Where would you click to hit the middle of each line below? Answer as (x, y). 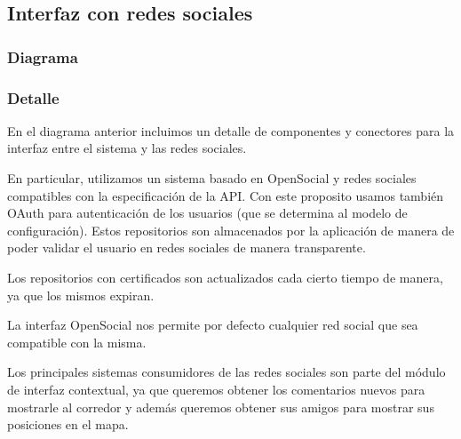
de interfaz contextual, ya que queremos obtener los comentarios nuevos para (216, 389)
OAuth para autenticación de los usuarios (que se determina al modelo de (207, 213)
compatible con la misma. (77, 342)
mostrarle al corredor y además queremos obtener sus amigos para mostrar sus (221, 407)
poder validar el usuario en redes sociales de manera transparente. (187, 247)
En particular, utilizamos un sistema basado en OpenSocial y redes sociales (212, 178)
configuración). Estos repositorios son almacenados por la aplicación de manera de (231, 230)
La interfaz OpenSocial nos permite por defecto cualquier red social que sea (213, 325)
